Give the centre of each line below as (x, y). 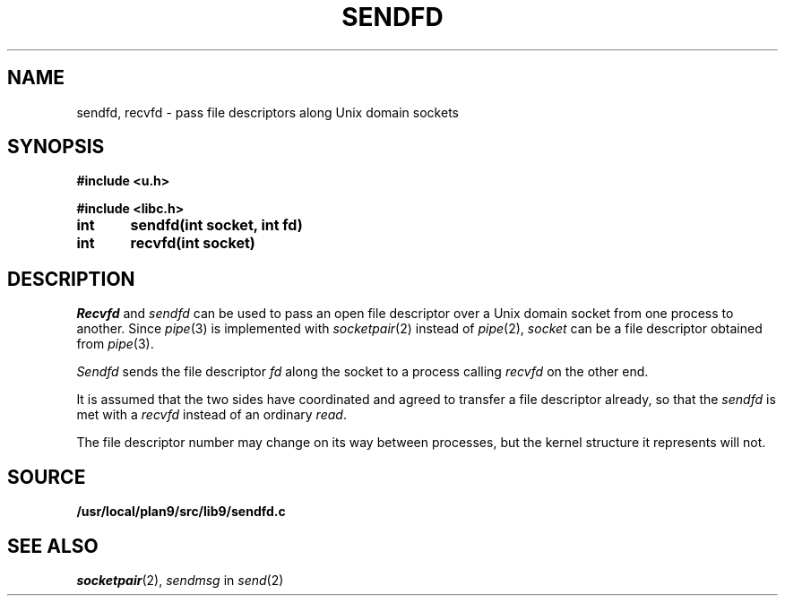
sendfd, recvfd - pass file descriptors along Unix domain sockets (267, 112)
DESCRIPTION (71, 279)
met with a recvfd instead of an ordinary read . (211, 415)
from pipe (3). (115, 344)
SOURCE (47, 477)
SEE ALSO (53, 546)
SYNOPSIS (56, 147)
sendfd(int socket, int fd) (216, 225)
